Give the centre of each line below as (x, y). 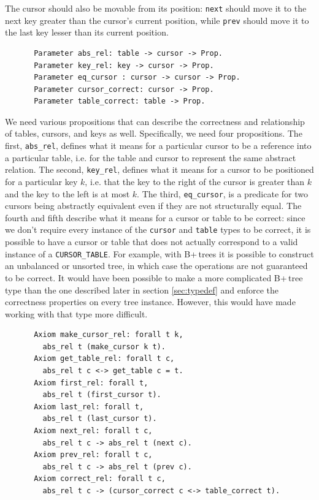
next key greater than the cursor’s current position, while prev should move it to (157, 20)
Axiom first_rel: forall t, (91, 383)
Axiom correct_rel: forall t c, (100, 479)
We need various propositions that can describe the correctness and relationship (155, 121)
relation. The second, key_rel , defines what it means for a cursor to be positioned (159, 169)
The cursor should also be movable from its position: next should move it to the (156, 8)
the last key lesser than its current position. (87, 32)
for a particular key (41, 181)
